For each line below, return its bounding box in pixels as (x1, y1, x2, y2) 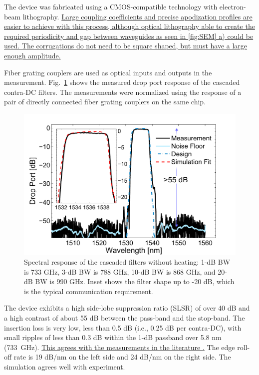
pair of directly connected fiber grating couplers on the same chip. (4, 96, 206, 107)
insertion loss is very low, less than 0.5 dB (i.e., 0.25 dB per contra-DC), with (4, 322, 242, 333)
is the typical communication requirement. (24, 286, 153, 296)
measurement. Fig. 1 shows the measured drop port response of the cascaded (4, 77, 240, 87)
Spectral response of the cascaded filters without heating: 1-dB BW (24, 257, 231, 267)
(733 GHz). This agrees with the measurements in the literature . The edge (4, 342, 235, 352)
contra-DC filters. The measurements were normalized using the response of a (4, 86, 242, 97)
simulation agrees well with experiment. (4, 361, 125, 372)
